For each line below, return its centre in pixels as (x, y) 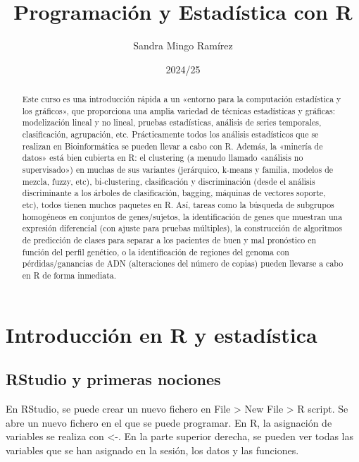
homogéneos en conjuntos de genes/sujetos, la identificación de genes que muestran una (182, 216)
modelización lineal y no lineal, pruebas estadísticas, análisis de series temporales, (172, 122)
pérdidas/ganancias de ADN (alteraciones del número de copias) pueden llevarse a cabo (183, 263)
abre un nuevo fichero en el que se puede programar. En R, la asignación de (169, 422)
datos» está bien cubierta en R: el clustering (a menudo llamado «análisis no (163, 158)
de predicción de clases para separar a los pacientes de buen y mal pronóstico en (169, 239)
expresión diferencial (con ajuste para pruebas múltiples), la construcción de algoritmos (182, 228)
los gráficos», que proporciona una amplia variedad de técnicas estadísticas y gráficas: (179, 110)
